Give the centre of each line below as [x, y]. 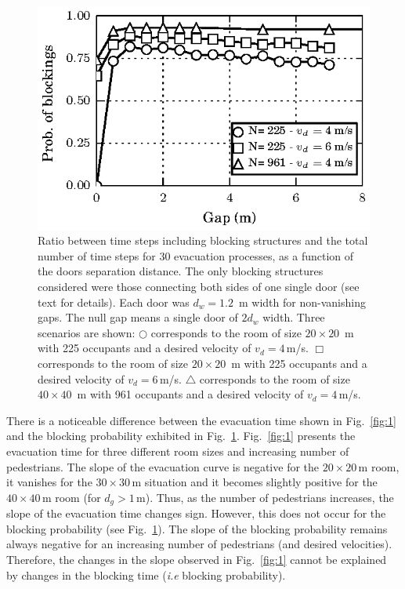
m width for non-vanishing [302, 302]
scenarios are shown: [87, 332]
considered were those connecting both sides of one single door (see [199, 286]
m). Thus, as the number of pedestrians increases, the [265, 497]
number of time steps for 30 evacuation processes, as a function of [196, 255]
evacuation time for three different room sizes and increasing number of [178, 451]
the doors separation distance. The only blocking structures [181, 271]
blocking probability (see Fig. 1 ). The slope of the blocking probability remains [197, 528]
